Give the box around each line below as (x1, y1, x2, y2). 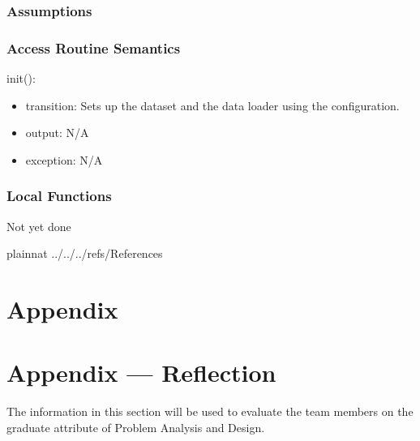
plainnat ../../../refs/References (6, 245, 163, 262)
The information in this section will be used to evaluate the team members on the (6, 403, 414, 420)
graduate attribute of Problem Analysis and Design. (6, 418, 265, 435)
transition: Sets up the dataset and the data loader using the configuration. (25, 96, 400, 113)
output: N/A (25, 124, 89, 141)
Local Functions (6, 186, 112, 206)
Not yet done (6, 217, 71, 234)
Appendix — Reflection (6, 356, 276, 389)
